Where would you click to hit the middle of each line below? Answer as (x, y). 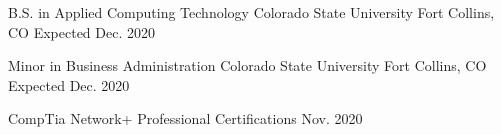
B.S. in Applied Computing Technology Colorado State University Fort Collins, (251, 12)
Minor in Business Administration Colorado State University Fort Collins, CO (247, 65)
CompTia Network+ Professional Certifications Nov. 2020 (185, 118)
